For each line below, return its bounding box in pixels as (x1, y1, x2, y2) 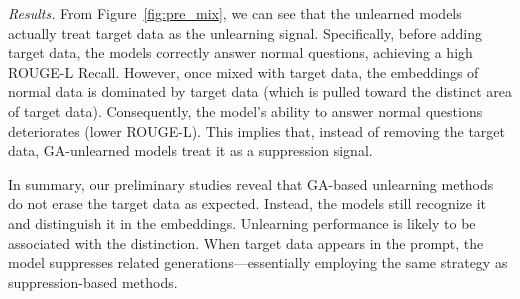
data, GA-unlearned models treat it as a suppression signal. (8, 140, 373, 161)
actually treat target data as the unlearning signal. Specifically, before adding (8, 22, 483, 43)
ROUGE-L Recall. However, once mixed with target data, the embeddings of (8, 61, 479, 82)
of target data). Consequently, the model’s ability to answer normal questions (8, 100, 483, 121)
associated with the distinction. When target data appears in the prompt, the (8, 232, 484, 253)
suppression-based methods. (8, 271, 178, 292)
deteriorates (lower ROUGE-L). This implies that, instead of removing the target (8, 120, 505, 141)
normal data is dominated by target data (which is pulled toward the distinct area (8, 81, 513, 102)
